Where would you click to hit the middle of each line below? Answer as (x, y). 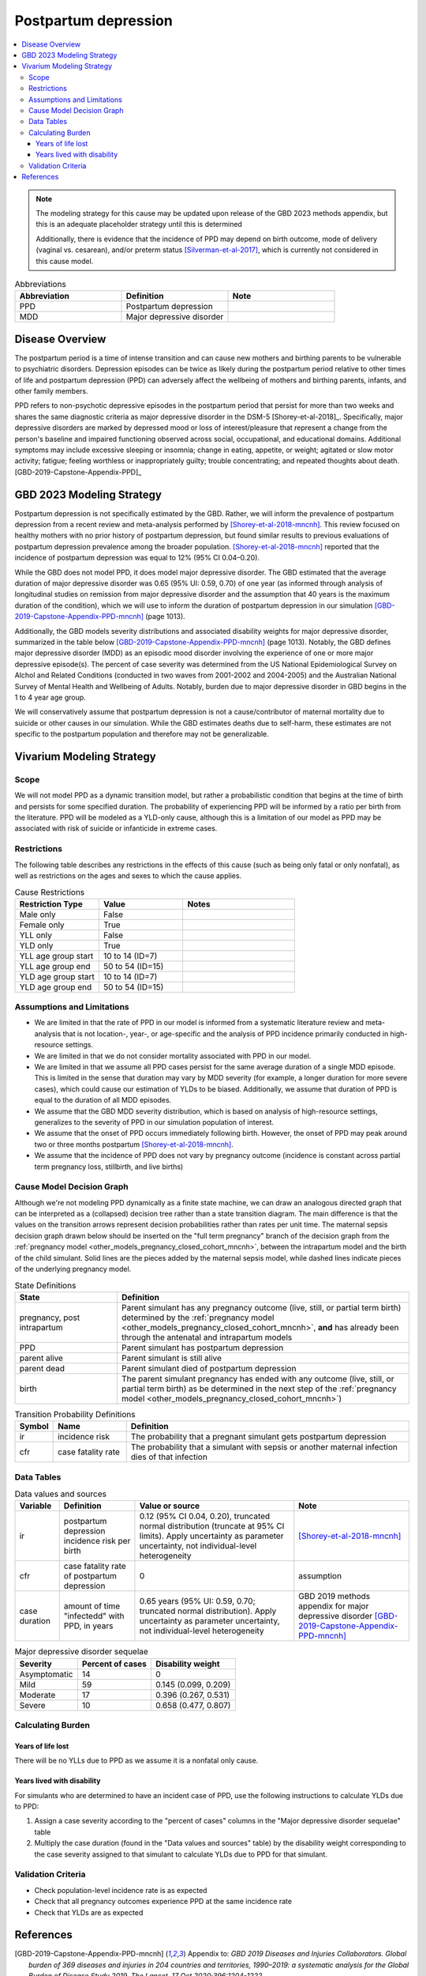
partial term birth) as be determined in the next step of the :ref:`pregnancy (259, 1389)
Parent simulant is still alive (172, 1358)
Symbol (34, 1427)
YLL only (36, 935)
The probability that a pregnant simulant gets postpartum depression (258, 1437)
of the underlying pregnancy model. (73, 1269)
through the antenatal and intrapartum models (207, 1337)
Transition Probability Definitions (75, 1414)
